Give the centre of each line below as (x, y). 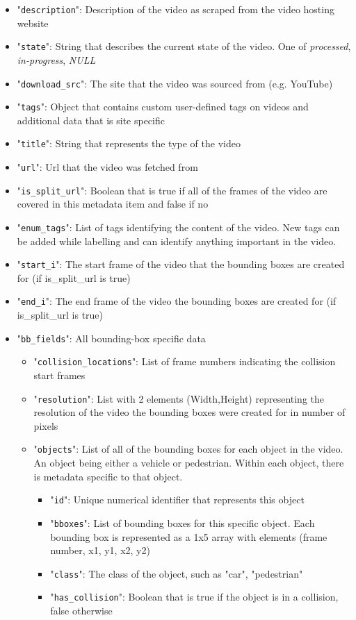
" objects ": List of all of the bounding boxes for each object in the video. (188, 449)
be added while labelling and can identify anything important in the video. (177, 241)
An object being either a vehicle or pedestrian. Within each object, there (189, 463)
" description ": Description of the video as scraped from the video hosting (176, 9)
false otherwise (81, 611)
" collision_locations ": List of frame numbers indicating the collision (185, 361)
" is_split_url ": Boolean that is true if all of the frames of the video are (172, 190)
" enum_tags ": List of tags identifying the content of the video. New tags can (178, 227)
